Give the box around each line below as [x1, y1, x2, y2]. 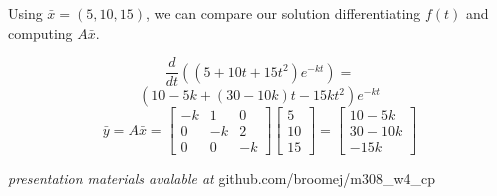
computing [8, 22, 73, 43]
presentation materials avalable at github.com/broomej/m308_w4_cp [8, 168, 436, 189]
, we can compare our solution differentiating [145, 3, 421, 23]
